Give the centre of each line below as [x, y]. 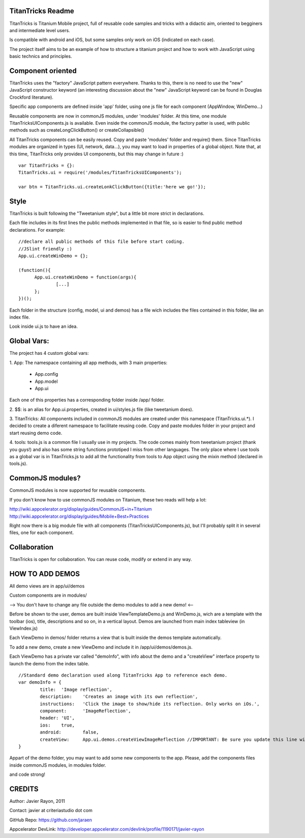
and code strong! [27, 774]
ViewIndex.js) [24, 628]
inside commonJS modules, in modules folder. [58, 765]
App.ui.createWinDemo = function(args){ [85, 277]
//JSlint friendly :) [45, 249]
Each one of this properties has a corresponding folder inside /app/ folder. [87, 400]
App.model [46, 381]
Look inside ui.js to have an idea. [44, 326]
